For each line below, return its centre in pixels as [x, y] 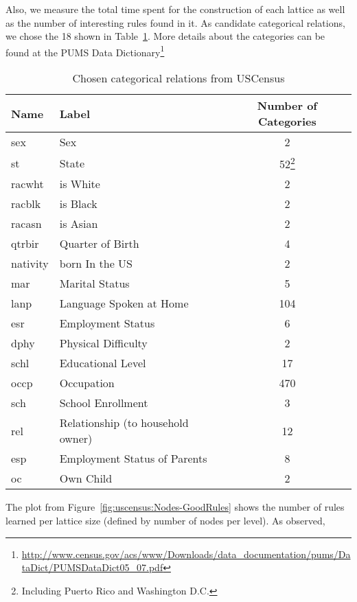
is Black [78, 204]
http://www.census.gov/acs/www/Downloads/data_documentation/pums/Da [186, 554]
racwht [27, 184]
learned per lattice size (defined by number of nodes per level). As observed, [165, 520]
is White [80, 184]
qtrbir [25, 244]
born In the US [96, 264]
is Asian [79, 224]
